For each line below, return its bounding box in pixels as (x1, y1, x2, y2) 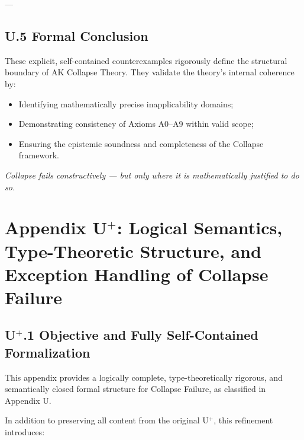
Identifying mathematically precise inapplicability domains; (18, 97, 234, 110)
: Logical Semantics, (117, 215, 283, 240)
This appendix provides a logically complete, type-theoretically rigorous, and (5, 371, 283, 383)
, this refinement (214, 414, 273, 426)
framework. (18, 149, 59, 161)
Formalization (5, 343, 90, 361)
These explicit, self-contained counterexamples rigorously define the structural (5, 54, 287, 66)
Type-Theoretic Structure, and (5, 238, 261, 263)
